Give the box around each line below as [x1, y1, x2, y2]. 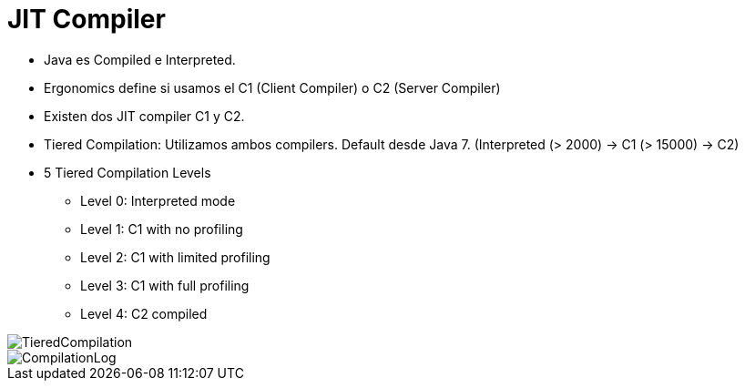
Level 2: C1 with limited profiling [80, 249, 270, 265]
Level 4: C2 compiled [80, 305, 208, 322]
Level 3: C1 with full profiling [80, 277, 250, 293]
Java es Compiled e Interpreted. [44, 51, 236, 67]
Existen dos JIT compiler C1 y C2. [44, 107, 245, 124]
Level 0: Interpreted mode [80, 192, 236, 209]
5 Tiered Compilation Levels [44, 164, 211, 180]
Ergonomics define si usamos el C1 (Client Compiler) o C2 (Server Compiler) [44, 79, 501, 96]
